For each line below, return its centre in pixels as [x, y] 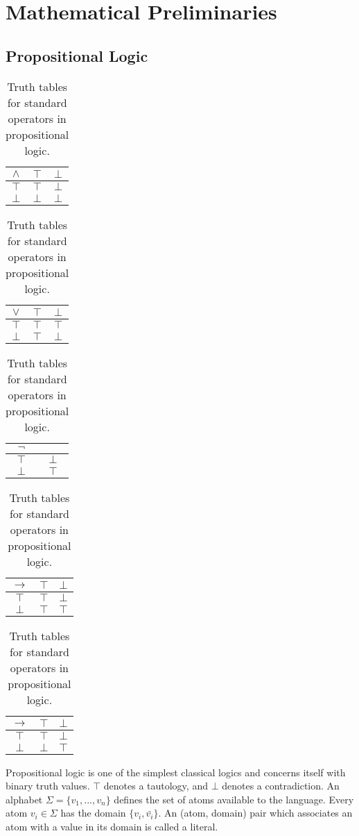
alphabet [24, 799]
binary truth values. [48, 786]
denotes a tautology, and [156, 786]
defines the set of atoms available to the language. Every [234, 799]
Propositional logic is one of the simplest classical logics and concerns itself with [176, 772]
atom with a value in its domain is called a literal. [112, 826]
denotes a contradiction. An [281, 786]
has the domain [93, 813]
